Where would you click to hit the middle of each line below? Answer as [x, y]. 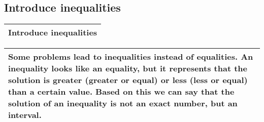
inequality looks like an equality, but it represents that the [128, 68]
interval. [25, 115]
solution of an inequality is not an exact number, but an [123, 103]
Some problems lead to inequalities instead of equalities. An [131, 57]
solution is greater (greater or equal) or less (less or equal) [128, 80]
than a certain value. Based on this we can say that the [121, 92]
